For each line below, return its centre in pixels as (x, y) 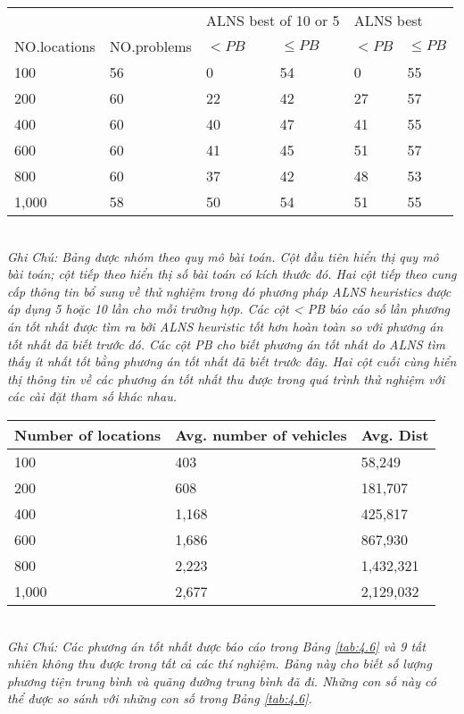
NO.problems (150, 46)
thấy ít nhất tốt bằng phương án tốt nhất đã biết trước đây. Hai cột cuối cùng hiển (232, 361)
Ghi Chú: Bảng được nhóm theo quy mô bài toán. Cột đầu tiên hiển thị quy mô (223, 256)
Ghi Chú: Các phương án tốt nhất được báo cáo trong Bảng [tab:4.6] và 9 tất (216, 646)
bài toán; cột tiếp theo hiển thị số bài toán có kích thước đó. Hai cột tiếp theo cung (232, 274)
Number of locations (88, 434)
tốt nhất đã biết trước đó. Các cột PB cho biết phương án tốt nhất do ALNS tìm (226, 344)
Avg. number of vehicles (261, 434)
